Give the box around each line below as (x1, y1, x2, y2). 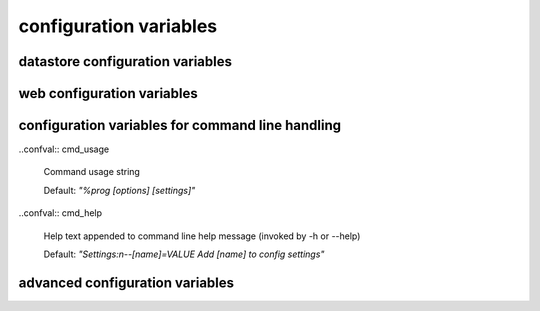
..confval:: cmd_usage (18, 143, 110, 155)
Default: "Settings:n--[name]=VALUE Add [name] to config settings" (43, 248, 325, 260)
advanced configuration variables (18, 274, 235, 291)
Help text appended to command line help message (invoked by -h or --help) (43, 230, 361, 242)
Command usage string (43, 166, 140, 178)
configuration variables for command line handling (18, 117, 342, 134)
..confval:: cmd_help (18, 207, 103, 219)
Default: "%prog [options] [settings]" (43, 184, 196, 196)
